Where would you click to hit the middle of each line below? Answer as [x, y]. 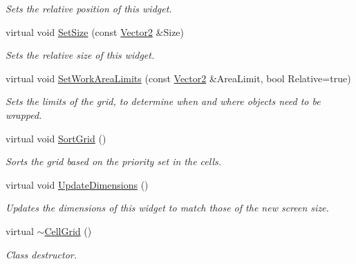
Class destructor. [41, 254]
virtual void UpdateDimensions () [77, 184]
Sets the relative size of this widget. [80, 55]
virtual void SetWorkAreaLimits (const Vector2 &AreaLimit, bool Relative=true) [178, 78]
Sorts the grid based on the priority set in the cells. [114, 161]
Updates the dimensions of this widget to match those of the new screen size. [167, 208]
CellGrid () [68, 230]
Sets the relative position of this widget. [89, 8]
